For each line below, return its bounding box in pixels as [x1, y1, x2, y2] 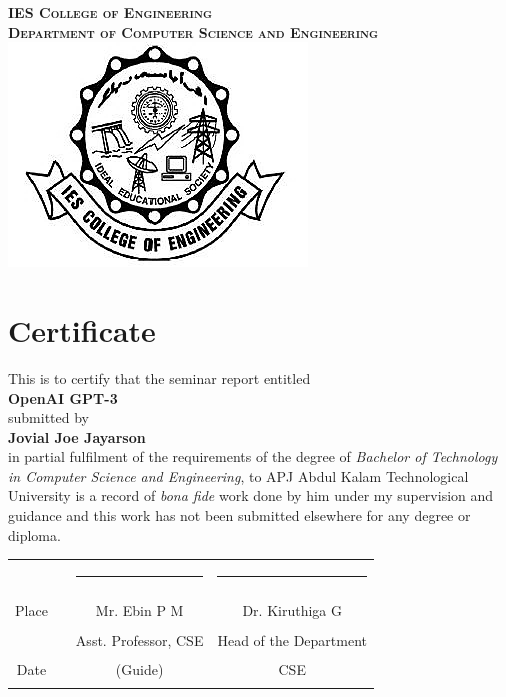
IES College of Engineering [8, 2, 213, 22]
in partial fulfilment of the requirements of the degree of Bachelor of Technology [8, 446, 498, 467]
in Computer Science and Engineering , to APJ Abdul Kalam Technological [8, 465, 469, 486]
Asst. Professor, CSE [75, 629, 204, 650]
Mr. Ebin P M [95, 599, 184, 620]
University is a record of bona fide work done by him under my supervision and [8, 485, 494, 506]
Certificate [8, 309, 156, 350]
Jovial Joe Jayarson [8, 426, 146, 447]
